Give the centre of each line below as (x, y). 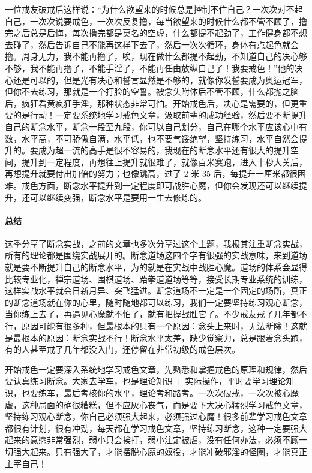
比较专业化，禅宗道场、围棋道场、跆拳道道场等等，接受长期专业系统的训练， (156, 278)
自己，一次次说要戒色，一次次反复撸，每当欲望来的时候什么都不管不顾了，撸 (156, 21)
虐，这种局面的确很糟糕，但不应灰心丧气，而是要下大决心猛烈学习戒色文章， (156, 404)
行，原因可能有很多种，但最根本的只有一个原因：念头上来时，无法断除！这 (152, 326)
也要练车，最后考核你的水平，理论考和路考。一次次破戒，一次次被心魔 (160, 393)
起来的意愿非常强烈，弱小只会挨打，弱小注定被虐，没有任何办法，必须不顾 (152, 440)
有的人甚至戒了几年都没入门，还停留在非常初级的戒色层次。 (122, 349)
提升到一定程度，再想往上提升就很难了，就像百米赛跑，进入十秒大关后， (164, 162)
